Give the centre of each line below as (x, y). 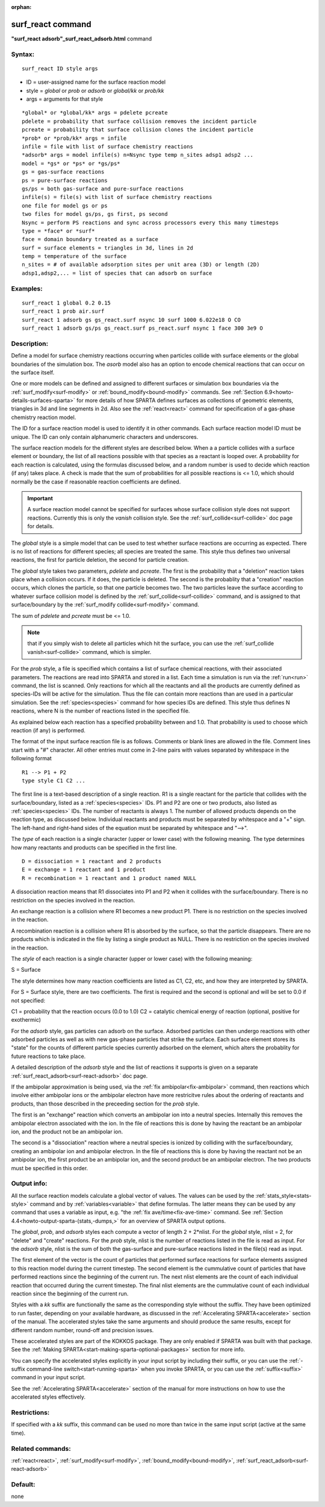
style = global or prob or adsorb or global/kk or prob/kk (95, 90)
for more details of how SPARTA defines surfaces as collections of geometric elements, (185, 400)
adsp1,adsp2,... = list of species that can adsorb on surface (117, 273)
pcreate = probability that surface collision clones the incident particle (138, 130)
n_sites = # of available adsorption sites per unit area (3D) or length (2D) (141, 265)
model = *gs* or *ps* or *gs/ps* (71, 163)
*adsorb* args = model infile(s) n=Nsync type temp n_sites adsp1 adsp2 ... (138, 155)
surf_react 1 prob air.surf (63, 311)
